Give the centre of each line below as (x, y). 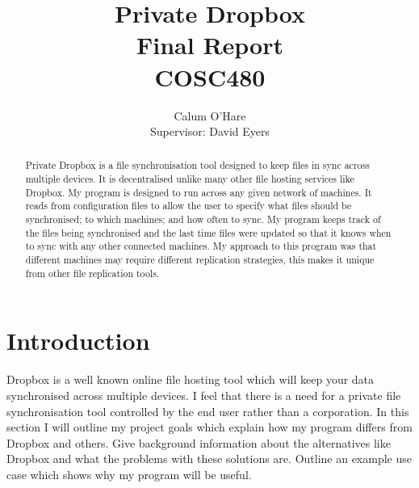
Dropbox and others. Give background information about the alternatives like (199, 442)
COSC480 (210, 76)
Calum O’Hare (210, 115)
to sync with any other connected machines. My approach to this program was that (201, 246)
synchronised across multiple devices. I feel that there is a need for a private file (204, 395)
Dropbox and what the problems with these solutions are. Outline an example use (209, 459)
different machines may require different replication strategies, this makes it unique (200, 260)
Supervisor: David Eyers (210, 131)
